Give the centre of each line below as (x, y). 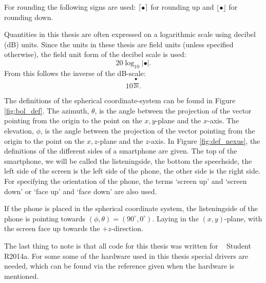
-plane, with (243, 218)
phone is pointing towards (45, 218)
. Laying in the (175, 218)
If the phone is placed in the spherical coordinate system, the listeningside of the (131, 208)
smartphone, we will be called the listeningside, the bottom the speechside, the (128, 161)
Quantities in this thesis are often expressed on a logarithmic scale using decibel (130, 34)
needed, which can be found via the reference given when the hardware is (119, 266)
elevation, (19, 130)
